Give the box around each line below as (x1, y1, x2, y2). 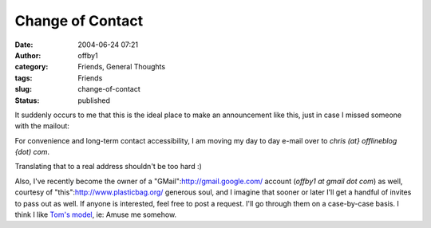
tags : (14, 73, 33, 83)
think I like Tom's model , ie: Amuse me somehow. (14, 210, 177, 219)
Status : (14, 96, 40, 105)
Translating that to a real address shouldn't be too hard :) (14, 162, 203, 171)
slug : (14, 85, 32, 94)
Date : (14, 40, 34, 49)
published (77, 96, 111, 105)
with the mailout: (14, 121, 69, 131)
